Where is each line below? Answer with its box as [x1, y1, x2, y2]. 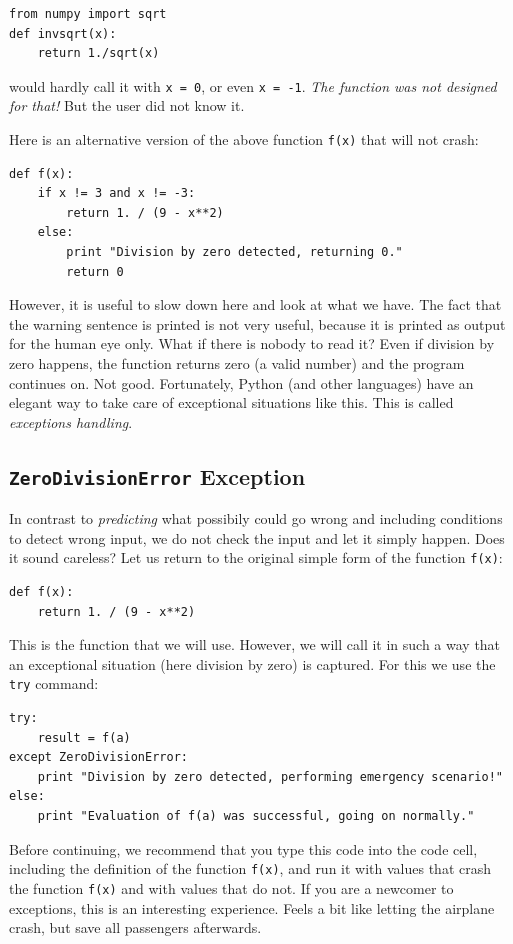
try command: [9, 673, 99, 694]
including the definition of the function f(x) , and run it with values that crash [9, 858, 492, 879]
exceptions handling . [9, 411, 133, 432]
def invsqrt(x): [9, 26, 117, 41]
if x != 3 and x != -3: [37, 186, 196, 201]
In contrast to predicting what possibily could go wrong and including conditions [9, 508, 503, 529]
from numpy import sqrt [9, 7, 167, 21]
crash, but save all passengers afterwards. [9, 917, 262, 938]
